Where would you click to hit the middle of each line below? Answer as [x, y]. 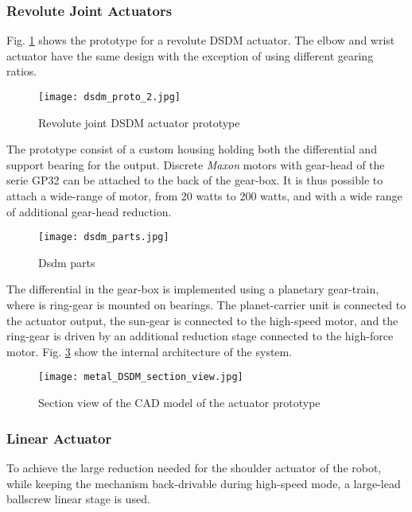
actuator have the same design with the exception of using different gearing [190, 55]
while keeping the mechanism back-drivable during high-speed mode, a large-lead [204, 483]
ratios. [22, 71]
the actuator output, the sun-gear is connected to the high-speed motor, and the [202, 320]
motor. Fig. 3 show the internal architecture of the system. [150, 351]
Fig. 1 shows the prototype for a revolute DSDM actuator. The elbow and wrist [201, 40]
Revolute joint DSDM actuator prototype [139, 122]
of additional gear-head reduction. [89, 211]
